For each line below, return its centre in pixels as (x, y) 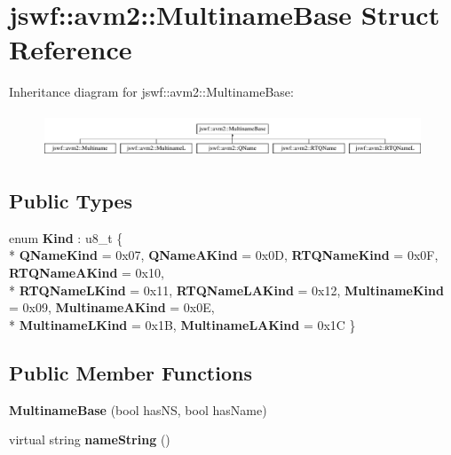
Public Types (71, 200)
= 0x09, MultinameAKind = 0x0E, (112, 307)
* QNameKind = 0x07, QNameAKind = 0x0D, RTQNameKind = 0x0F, (224, 255)
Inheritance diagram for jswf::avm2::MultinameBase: (151, 92)
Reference (71, 49)
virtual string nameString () (90, 439)
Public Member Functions (131, 372)
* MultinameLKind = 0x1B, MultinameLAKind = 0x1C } (182, 324)
